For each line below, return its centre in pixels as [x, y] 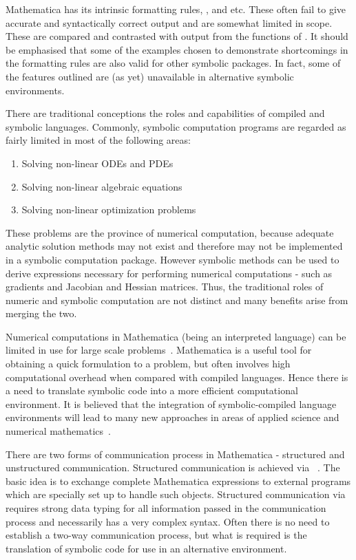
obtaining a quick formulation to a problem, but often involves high [148, 364]
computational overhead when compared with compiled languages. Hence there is [177, 377]
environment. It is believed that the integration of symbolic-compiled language [171, 403]
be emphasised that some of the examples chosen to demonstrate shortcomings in [177, 49]
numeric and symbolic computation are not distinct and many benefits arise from [177, 300]
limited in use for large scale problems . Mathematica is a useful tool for [159, 350]
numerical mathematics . [58, 431]
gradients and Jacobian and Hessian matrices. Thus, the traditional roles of [165, 287]
